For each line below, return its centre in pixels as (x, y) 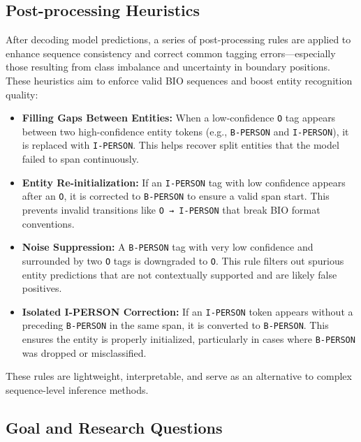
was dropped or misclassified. (84, 352)
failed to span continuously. (80, 159)
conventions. (48, 223)
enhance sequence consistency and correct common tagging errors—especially (171, 53)
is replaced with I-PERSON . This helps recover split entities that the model (180, 145)
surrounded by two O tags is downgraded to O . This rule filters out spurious (183, 260)
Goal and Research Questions (114, 427)
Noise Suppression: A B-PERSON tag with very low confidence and (168, 247)
